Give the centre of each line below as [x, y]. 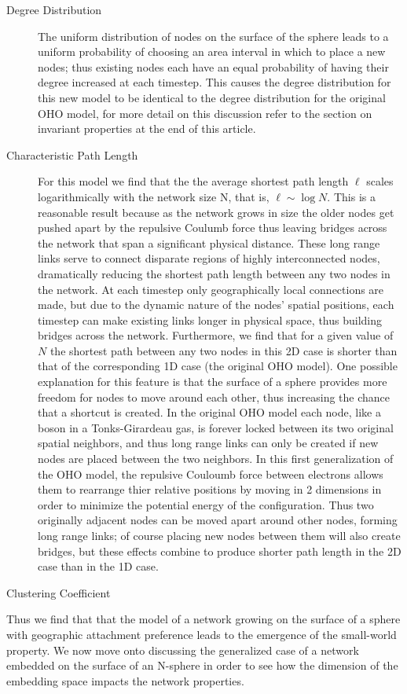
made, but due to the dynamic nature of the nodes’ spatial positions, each [216, 305]
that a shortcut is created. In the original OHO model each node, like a [209, 412]
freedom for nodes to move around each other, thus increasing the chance [214, 397]
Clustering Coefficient [59, 592]
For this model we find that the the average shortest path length [193, 181]
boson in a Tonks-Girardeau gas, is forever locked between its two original [216, 427]
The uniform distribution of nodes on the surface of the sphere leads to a [213, 36]
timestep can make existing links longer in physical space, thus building [210, 319]
